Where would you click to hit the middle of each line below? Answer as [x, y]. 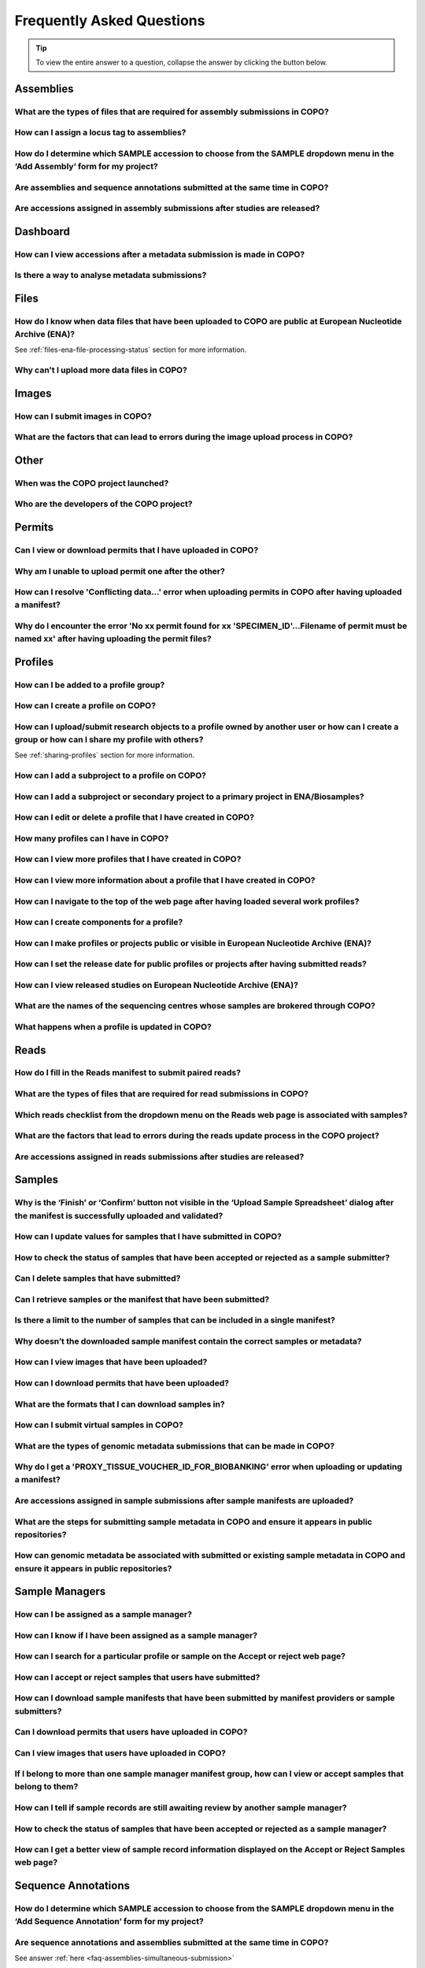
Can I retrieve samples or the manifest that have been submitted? [142, 1299]
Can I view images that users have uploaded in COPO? [120, 1753]
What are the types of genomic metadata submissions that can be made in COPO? [174, 1446]
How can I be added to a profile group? [90, 685]
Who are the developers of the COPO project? [103, 504]
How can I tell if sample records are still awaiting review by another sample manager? [181, 1807]
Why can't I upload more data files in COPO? [101, 370]
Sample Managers [60, 1591]
